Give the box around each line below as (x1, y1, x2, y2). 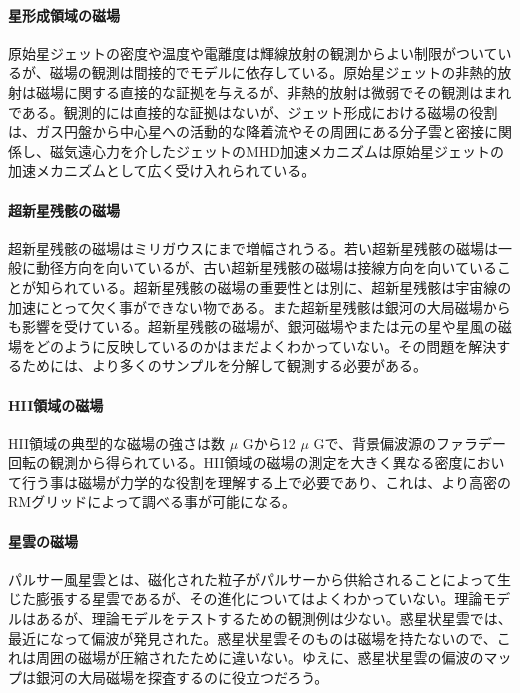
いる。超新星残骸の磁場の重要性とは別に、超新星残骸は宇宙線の (91, 276, 512, 297)
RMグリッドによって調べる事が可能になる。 (8, 491, 297, 512)
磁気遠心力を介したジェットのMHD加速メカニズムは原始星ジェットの (49, 140, 505, 161)
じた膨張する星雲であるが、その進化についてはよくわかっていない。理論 (8, 588, 483, 609)
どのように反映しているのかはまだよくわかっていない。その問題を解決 (35, 335, 497, 356)
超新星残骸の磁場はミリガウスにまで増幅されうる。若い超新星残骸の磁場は (8, 237, 498, 258)
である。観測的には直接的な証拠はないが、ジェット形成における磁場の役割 (8, 101, 498, 122)
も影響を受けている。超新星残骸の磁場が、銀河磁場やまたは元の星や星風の (8, 316, 498, 337)
